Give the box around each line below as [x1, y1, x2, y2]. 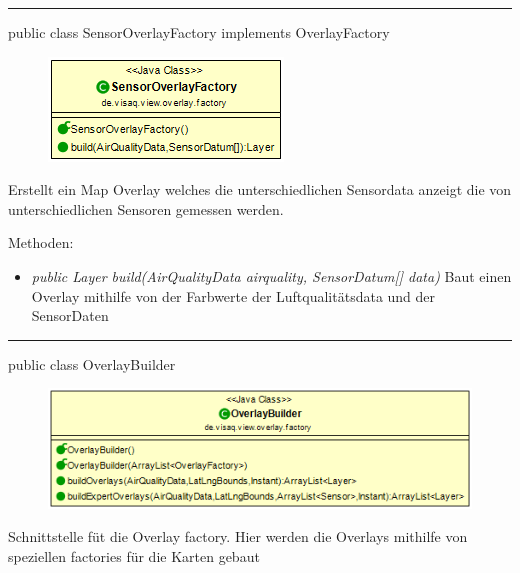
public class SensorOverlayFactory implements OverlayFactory [8, 22, 390, 42]
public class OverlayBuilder [8, 353, 176, 374]
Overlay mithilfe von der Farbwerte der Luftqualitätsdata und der [31, 285, 436, 306]
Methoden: [8, 232, 74, 253]
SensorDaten [31, 305, 109, 326]
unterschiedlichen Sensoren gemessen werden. [8, 198, 284, 219]
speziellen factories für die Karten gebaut [8, 545, 260, 566]
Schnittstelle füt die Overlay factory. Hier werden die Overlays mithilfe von [8, 526, 468, 547]
